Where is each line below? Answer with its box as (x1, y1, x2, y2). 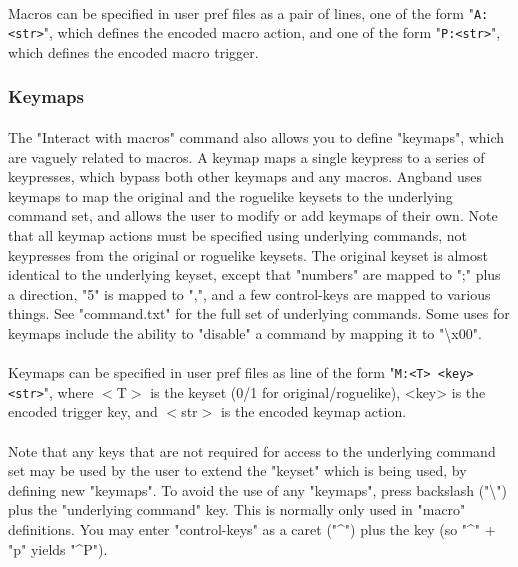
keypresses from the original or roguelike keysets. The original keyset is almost (8, 244, 488, 265)
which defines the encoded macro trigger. (8, 41, 259, 62)
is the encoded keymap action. (220, 401, 407, 422)
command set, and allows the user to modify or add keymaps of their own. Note (8, 205, 498, 226)
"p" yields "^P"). (8, 538, 108, 559)
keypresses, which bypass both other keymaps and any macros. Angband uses (8, 166, 483, 187)
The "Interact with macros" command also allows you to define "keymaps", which (8, 126, 505, 147)
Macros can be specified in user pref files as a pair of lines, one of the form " (8, 2, 474, 23)
